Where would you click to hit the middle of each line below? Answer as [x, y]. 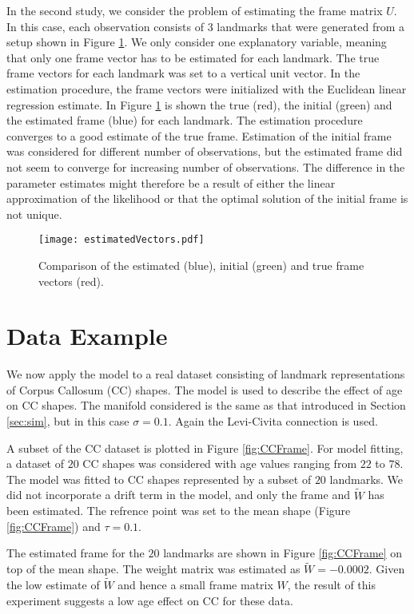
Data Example [87, 336]
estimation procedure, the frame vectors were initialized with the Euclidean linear [207, 88]
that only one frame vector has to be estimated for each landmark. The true [193, 57]
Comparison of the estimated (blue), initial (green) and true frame [201, 265]
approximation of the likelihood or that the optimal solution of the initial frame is [207, 198]
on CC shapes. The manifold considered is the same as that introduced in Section [206, 405]
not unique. [34, 214]
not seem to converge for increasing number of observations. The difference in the [206, 166]
